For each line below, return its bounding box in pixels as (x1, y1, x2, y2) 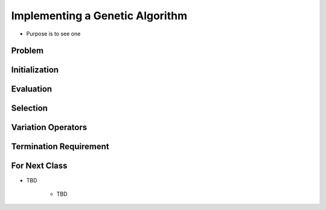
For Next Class (11, 161, 68, 171)
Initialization (11, 65, 59, 75)
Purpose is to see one (26, 30, 81, 37)
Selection (11, 103, 48, 114)
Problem (11, 46, 44, 56)
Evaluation (11, 84, 53, 94)
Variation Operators (11, 122, 88, 132)
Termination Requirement (11, 141, 110, 152)
